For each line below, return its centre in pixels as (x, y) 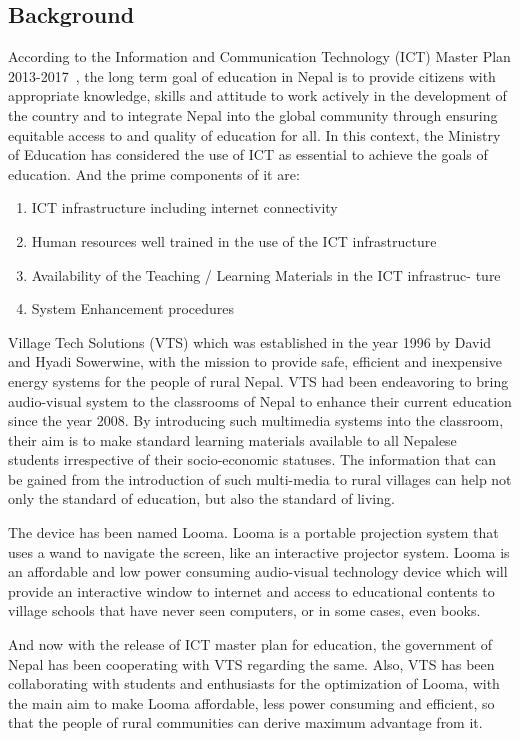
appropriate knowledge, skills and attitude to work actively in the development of (257, 95)
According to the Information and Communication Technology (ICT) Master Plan (259, 56)
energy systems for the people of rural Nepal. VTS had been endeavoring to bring (258, 380)
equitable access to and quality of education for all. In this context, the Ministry (254, 134)
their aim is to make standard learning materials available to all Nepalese (232, 439)
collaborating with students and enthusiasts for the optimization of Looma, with (254, 683)
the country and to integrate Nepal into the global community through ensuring (253, 114)
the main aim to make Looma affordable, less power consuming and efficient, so (251, 702)
